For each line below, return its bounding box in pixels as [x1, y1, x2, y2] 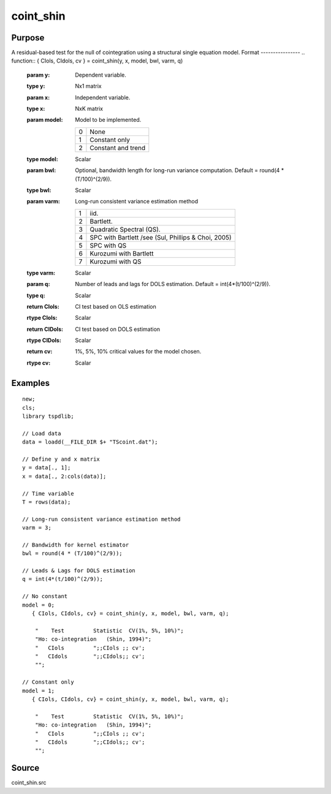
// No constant [22, 593, 68, 600]
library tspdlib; [22, 413, 74, 420]
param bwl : [26, 167, 56, 174]
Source [11, 763, 40, 773]
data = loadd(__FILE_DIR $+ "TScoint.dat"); [22, 439, 159, 445]
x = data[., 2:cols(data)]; [22, 472, 107, 480]
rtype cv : [26, 359, 51, 366]
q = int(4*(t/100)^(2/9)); [22, 576, 104, 583]
